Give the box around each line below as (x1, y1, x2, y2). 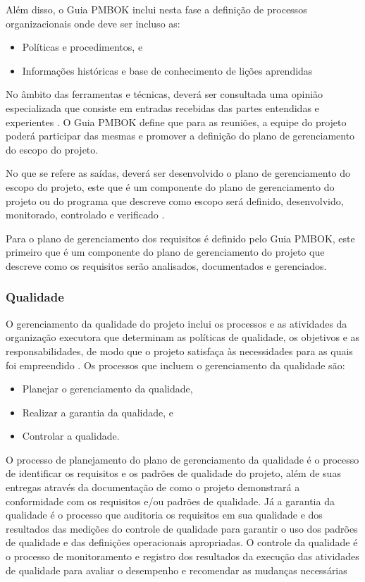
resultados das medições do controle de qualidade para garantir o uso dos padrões (6, 521, 358, 535)
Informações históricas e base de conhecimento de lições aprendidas (22, 63, 313, 78)
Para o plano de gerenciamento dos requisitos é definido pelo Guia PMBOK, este (6, 230, 355, 245)
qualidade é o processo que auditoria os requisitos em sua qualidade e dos (6, 507, 323, 522)
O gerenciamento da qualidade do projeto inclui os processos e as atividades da (6, 316, 347, 330)
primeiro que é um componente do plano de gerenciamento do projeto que (6, 244, 325, 259)
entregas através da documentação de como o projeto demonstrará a (6, 480, 300, 495)
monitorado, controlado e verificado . (6, 207, 165, 222)
